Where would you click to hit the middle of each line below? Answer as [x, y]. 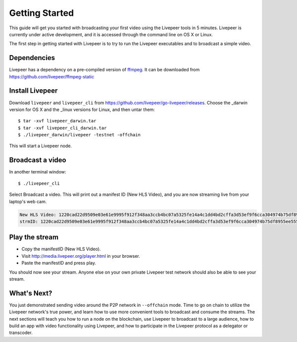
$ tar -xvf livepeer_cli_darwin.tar [62, 128]
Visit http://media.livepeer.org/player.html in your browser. [81, 256]
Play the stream [34, 237]
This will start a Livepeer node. [40, 146]
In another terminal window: [38, 172]
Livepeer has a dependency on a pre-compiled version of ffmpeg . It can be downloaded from [104, 70]
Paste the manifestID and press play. [59, 263]
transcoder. [21, 333]
